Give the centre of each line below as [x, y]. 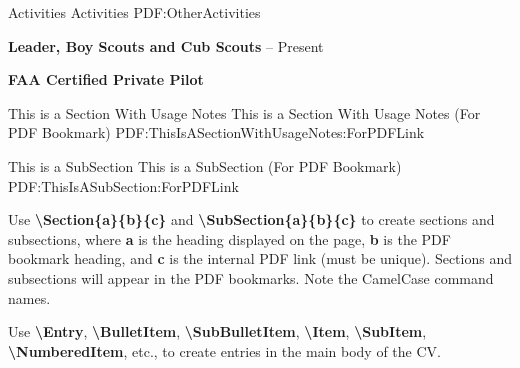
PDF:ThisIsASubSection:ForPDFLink [123, 185]
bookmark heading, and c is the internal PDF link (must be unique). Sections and [260, 258]
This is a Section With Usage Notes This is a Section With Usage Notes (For [244, 112]
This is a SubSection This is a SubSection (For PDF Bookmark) [205, 165]
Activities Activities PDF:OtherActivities [134, 12]
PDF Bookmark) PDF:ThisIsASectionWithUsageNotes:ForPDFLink [216, 132]
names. [29, 297]
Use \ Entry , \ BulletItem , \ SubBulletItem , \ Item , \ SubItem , [217, 331]
